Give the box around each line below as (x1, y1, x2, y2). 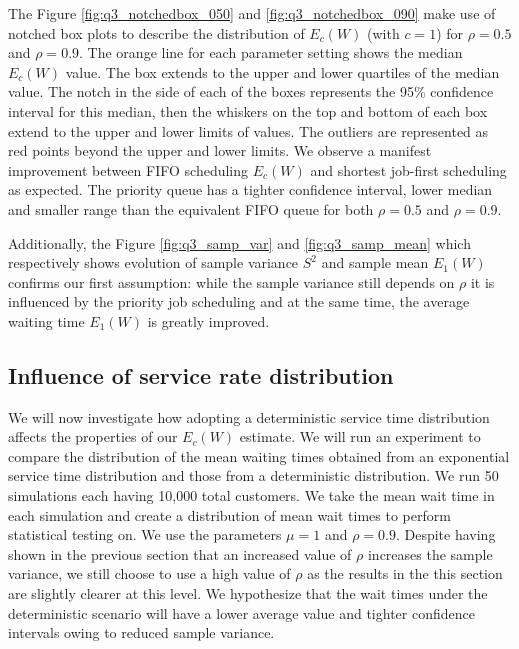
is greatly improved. (147, 310, 270, 331)
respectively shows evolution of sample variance (8, 252, 299, 273)
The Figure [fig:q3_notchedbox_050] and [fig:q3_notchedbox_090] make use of (8, 3, 496, 23)
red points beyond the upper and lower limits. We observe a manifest (8, 140, 432, 161)
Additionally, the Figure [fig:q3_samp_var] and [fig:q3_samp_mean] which (8, 232, 471, 253)
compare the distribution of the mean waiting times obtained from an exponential (8, 445, 510, 466)
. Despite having (395, 524, 496, 545)
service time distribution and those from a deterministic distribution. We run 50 (8, 465, 499, 486)
